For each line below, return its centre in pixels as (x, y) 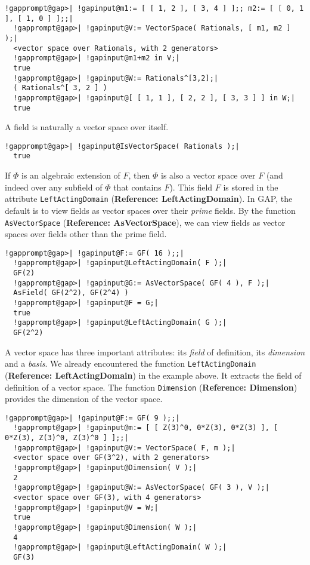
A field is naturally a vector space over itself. (87, 127)
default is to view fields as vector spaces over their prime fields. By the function (150, 210)
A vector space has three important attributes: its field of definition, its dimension (155, 351)
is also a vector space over (208, 175)
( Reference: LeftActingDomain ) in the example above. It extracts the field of (153, 375)
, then (139, 175)
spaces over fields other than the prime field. (86, 234)
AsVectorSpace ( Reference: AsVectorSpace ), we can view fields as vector (145, 222)
